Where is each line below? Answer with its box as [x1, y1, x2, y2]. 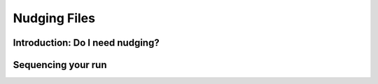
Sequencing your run [13, 59, 107, 71]
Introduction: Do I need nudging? [13, 37, 160, 49]
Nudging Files [13, 10, 96, 26]
